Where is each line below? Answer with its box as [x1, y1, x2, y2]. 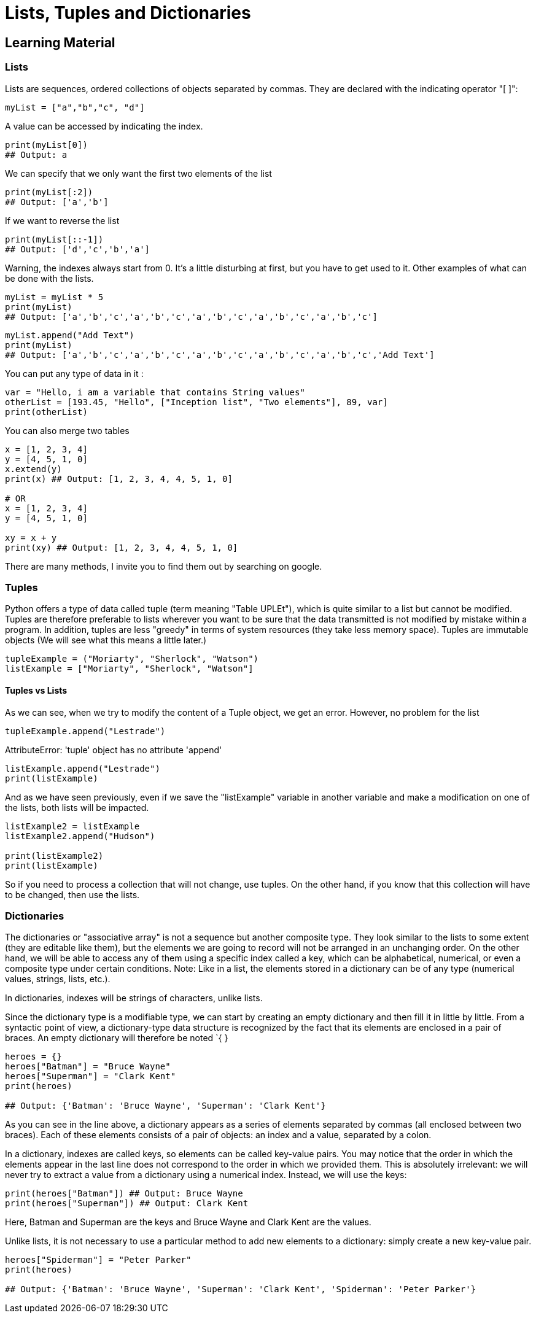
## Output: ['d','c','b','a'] [5, 244, 150, 254]
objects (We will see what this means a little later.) [5, 635, 207, 646]
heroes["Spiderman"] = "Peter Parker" [5, 1255, 192, 1265]
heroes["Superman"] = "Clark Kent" [5, 1071, 176, 1082]
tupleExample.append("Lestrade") [5, 726, 166, 736]
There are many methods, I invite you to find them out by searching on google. [5, 560, 322, 572]
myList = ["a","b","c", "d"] [5, 102, 145, 112]
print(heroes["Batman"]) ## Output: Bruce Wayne [5, 1188, 243, 1199]
